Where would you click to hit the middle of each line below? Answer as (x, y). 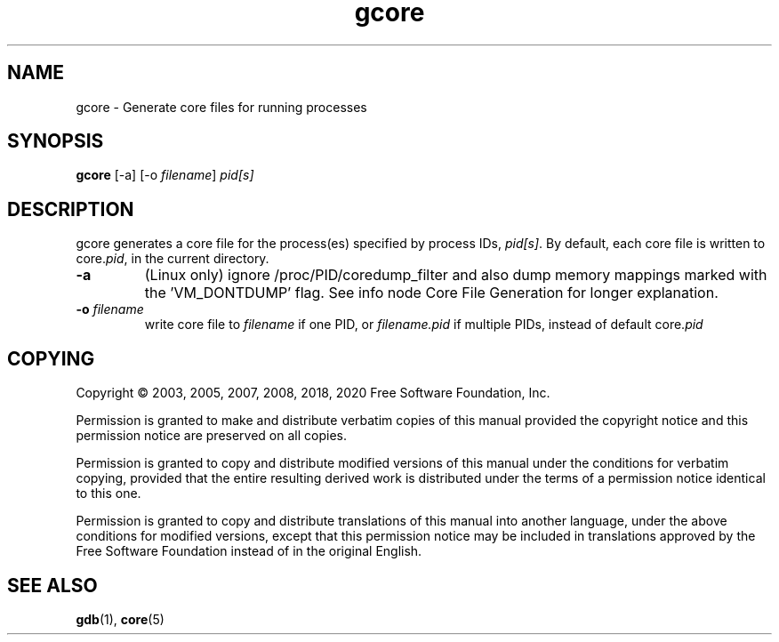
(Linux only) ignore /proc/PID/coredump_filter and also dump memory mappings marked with (456, 275)
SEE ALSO (52, 585)
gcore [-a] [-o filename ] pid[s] (165, 175)
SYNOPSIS (56, 141)
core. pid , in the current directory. (173, 259)
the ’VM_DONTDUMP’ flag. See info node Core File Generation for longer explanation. (431, 293)
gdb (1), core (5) (120, 619)
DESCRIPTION (71, 209)
